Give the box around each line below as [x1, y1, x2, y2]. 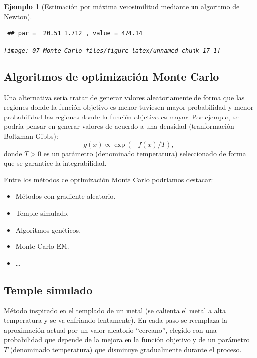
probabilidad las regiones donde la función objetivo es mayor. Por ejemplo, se [4, 111, 239, 121]
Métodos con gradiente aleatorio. [15, 191, 116, 201]
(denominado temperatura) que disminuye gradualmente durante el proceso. [10, 344, 242, 354]
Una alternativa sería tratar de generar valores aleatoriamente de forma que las [4, 92, 245, 102]
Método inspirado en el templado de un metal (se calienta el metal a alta [4, 305, 226, 315]
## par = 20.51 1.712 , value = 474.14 [7, 30, 143, 37]
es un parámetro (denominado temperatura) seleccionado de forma [43, 148, 246, 158]
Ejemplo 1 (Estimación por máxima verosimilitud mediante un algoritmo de [4, 1, 240, 11]
